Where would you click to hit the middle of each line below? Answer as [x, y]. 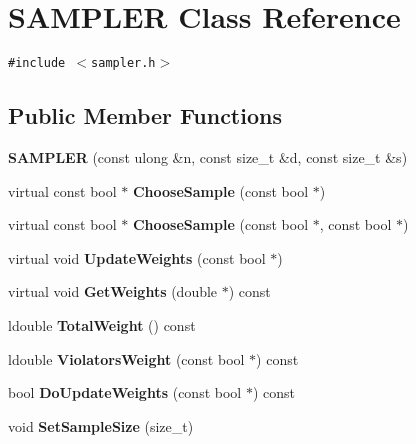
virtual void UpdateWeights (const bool [137, 257]
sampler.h [123, 63]
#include [37, 63]
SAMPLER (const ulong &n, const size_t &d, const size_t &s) [208, 156]
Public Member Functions [145, 115]
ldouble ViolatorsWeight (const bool [126, 358]
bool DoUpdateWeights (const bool [125, 392]
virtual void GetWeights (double [113, 291]
